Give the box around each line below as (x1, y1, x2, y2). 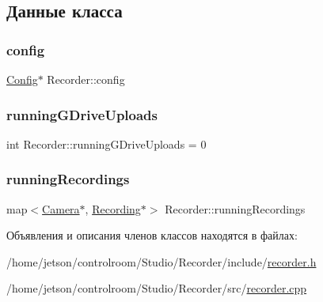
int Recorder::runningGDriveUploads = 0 (6, 135, 207, 152)
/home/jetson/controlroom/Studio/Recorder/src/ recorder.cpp (6, 280, 307, 296)
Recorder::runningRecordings (165, 200, 306, 217)
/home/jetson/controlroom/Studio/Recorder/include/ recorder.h (6, 253, 317, 270)
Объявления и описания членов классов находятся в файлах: (6, 227, 298, 243)
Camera (42, 200, 80, 217)
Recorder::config (47, 71, 125, 87)
